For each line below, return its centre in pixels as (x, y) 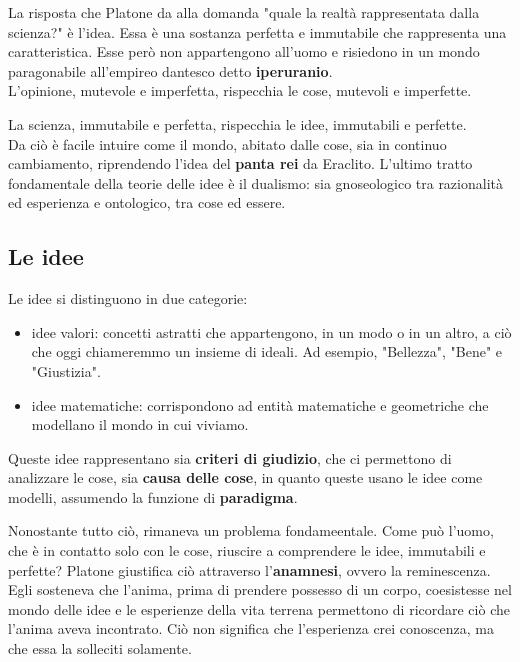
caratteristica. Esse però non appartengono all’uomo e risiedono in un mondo (244, 51)
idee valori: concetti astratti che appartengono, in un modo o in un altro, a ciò (271, 331)
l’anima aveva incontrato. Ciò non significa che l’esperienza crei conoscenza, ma (251, 628)
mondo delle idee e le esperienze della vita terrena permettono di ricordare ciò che (259, 608)
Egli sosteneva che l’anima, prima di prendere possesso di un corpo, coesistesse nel (260, 589)
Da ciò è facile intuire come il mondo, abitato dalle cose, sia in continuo (227, 143)
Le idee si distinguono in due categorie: (128, 298)
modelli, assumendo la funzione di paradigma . (153, 496)
